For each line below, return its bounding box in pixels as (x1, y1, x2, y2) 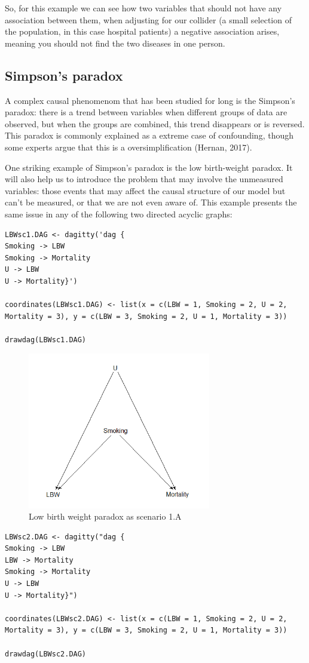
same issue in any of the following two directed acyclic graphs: (5, 207, 232, 220)
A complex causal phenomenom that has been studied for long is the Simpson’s (5, 94, 295, 106)
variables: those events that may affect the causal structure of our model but (5, 184, 286, 197)
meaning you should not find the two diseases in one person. (5, 36, 225, 49)
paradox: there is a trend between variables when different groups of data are (5, 106, 287, 118)
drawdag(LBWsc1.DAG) (5, 335, 87, 344)
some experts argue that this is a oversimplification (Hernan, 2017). (5, 140, 252, 153)
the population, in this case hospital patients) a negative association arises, (5, 25, 280, 38)
